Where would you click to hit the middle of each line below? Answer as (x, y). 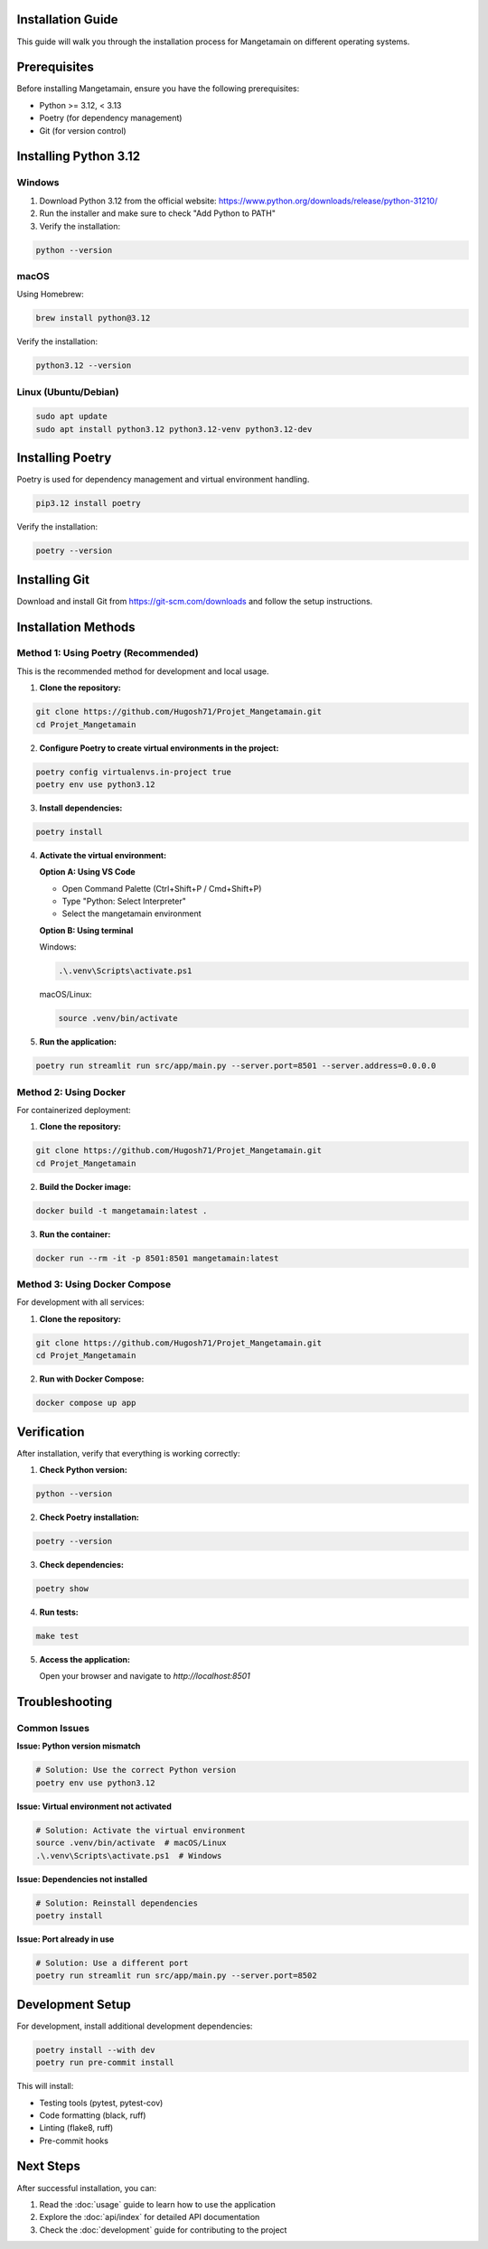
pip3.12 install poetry (89, 503)
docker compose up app (86, 1403)
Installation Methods (76, 627)
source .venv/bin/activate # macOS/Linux (131, 1843)
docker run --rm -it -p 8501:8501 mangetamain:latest (157, 1258)
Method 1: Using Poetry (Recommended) (108, 653)
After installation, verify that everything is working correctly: (128, 1453)
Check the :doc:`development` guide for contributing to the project (163, 2230)
